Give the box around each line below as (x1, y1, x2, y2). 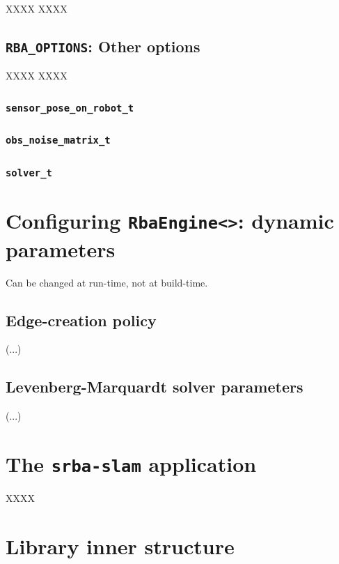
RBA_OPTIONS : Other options (6, 35, 200, 56)
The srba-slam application (6, 450, 257, 478)
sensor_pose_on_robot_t (6, 102, 134, 114)
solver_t (6, 167, 52, 178)
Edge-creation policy (6, 309, 157, 330)
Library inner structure (6, 531, 235, 560)
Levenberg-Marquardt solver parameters (6, 376, 303, 397)
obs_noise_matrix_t (6, 135, 111, 146)
